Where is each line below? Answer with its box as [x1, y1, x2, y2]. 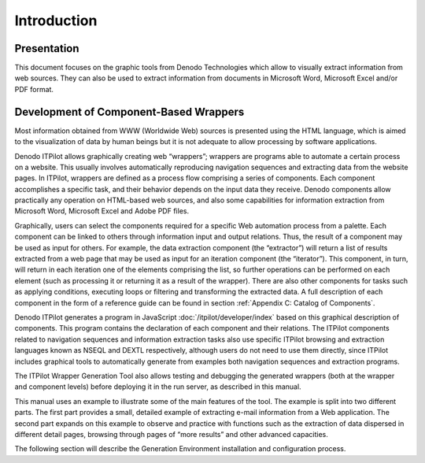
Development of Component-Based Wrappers [14, 105, 245, 118]
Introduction [14, 12, 98, 29]
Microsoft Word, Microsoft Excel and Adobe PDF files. [14, 206, 189, 216]
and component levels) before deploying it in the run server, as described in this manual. [14, 382, 302, 391]
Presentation [14, 42, 79, 55]
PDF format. [14, 84, 54, 94]
